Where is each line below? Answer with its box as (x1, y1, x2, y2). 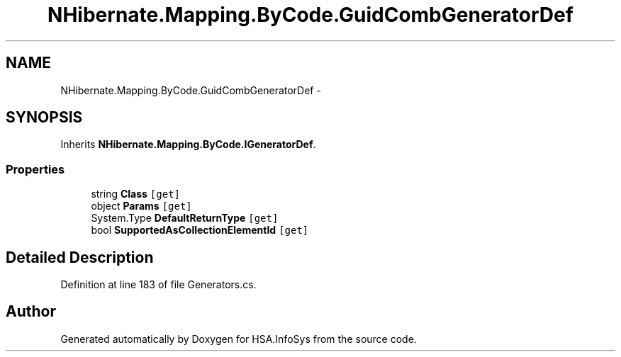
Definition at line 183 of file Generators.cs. (60, 278, 257, 291)
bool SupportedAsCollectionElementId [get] (91, 224, 309, 237)
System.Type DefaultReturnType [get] (91, 212, 279, 225)
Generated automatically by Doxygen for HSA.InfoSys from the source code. (60, 332, 417, 345)
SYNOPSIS (6, 108, 83, 127)
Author (6, 302, 56, 321)
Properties (6, 161, 65, 176)
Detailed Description (6, 248, 154, 266)
